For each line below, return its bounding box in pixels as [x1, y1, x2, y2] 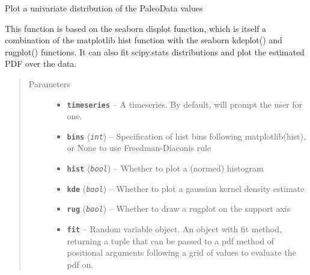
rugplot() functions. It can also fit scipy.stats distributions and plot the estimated [5, 45, 305, 58]
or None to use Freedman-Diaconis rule [67, 141, 211, 154]
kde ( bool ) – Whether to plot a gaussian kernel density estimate [67, 182, 305, 194]
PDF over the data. [5, 57, 77, 70]
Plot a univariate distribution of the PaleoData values [5, 2, 203, 14]
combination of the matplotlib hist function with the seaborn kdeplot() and [5, 34, 282, 46]
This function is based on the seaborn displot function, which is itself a [5, 22, 266, 34]
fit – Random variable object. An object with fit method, [67, 223, 282, 235]
